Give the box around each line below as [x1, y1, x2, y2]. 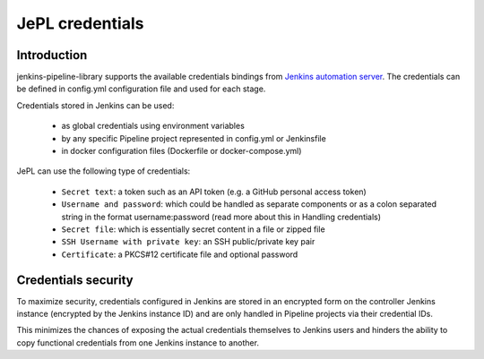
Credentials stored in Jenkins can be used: [16, 99, 175, 111]
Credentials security [16, 272, 134, 287]
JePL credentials [16, 13, 144, 33]
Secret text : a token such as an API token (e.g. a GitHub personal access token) [61, 186, 367, 197]
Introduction [16, 47, 88, 63]
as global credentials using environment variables [61, 121, 246, 132]
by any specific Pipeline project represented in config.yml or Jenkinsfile [61, 132, 326, 143]
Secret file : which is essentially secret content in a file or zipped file [61, 224, 326, 235]
